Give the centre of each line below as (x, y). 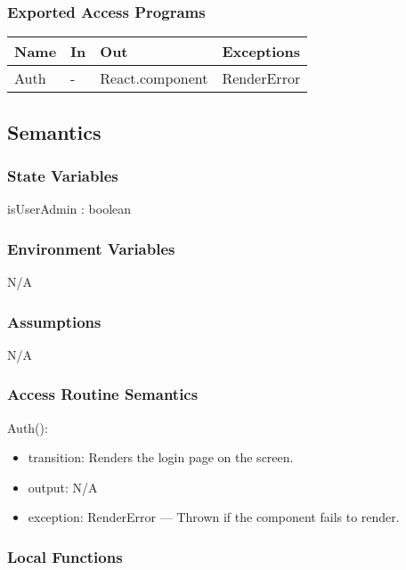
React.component (154, 78)
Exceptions (261, 52)
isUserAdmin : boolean (69, 209)
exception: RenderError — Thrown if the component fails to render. (214, 517)
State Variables (63, 175)
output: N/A (63, 487)
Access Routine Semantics (103, 394)
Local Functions (65, 556)
